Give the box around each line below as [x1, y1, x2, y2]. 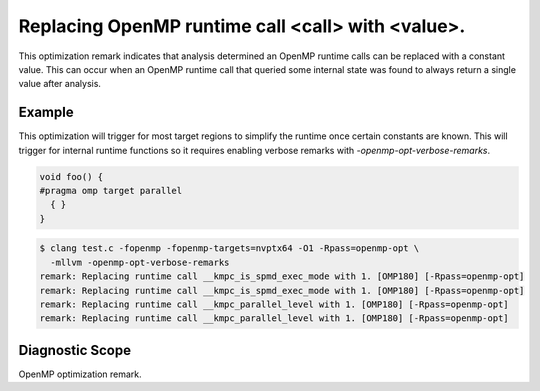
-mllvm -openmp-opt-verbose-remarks [50, 256, 230, 268]
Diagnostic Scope [18, 341, 132, 359]
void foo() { [39, 171, 104, 182]
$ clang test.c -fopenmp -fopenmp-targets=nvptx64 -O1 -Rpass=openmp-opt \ [39, 243, 420, 254]
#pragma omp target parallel [39, 185, 183, 196]
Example [18, 104, 74, 121]
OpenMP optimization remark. [18, 368, 142, 380]
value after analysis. [18, 78, 102, 90]
